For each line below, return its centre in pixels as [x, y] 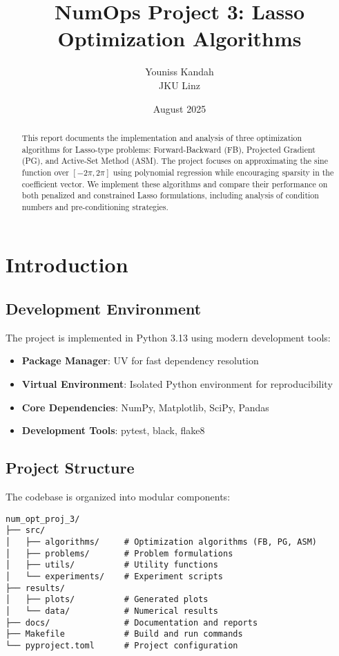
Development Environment [104, 309]
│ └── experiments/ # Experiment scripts [114, 576]
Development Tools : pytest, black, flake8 [113, 430]
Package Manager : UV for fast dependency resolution [140, 360]
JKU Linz [180, 85]
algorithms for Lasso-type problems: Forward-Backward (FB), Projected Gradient [168, 149]
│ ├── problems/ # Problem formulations [119, 553]
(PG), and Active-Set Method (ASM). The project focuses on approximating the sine [175, 161]
